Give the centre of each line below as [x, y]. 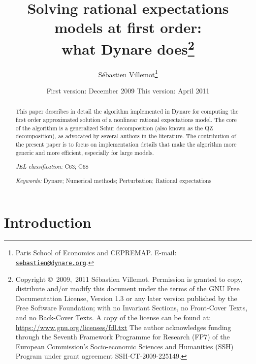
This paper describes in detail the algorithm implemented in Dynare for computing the [127, 111]
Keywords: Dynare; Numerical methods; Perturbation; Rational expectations [113, 180]
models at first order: [128, 27]
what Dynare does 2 [128, 47]
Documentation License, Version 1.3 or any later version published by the [126, 298]
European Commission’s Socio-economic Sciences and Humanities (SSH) [125, 346]
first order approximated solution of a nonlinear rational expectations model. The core [126, 120]
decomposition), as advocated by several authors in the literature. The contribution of [126, 136]
